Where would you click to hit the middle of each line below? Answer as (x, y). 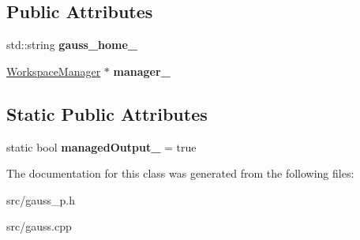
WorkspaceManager (54, 71)
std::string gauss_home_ (72, 45)
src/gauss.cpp (39, 226)
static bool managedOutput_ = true (101, 146)
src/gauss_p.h (41, 199)
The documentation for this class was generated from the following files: (180, 173)
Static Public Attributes (107, 113)
